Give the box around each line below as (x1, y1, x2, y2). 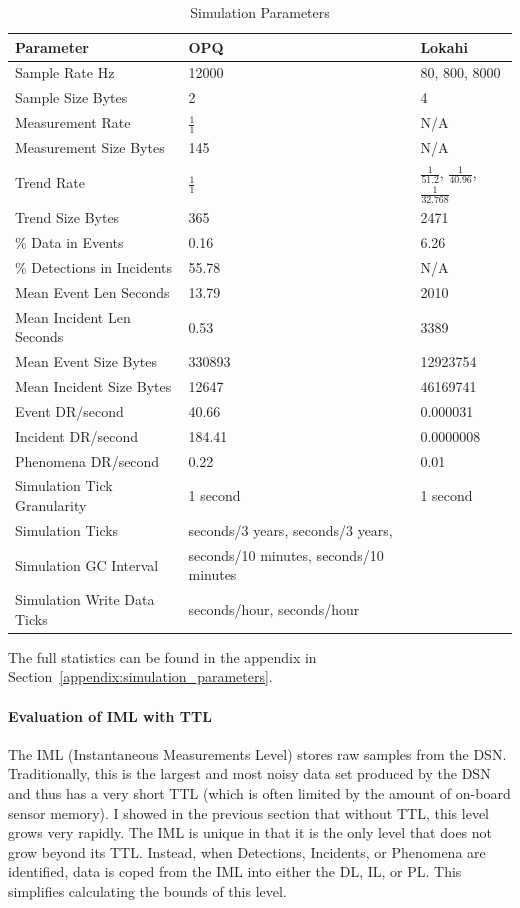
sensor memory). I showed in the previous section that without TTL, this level (8, 802, 490, 823)
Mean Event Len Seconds (15, 281, 170, 302)
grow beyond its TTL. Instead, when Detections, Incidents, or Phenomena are (8, 841, 486, 862)
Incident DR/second (15, 425, 138, 446)
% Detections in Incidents (15, 257, 173, 278)
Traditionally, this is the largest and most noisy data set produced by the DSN (8, 763, 491, 784)
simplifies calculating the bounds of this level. (8, 881, 287, 902)
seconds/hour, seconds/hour (188, 598, 360, 619)
